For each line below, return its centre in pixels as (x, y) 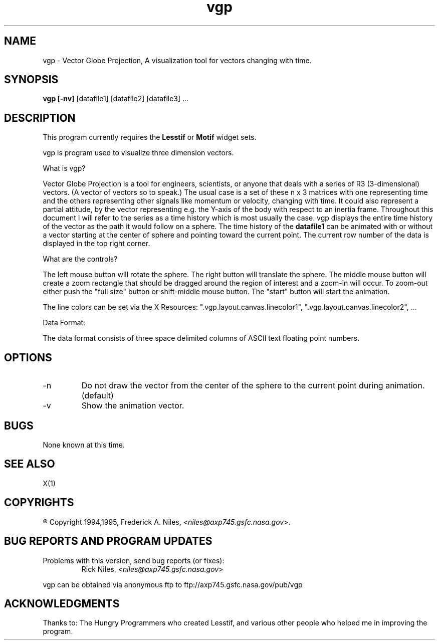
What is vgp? (64, 168)
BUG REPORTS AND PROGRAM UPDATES (108, 541)
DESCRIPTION (40, 118)
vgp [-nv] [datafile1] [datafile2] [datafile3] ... (116, 99)
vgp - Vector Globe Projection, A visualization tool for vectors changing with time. (177, 60)
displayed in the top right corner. (96, 244)
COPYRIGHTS (39, 503)
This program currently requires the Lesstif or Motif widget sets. (150, 137)
